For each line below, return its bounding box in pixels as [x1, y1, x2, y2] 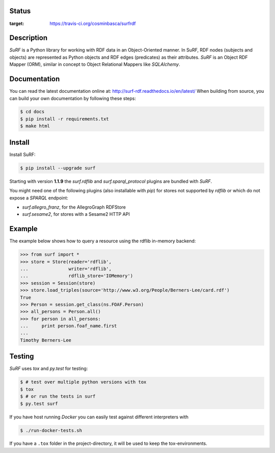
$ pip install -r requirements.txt [20, 116, 109, 122]
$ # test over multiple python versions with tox [20, 379, 147, 385]
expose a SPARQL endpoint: [9, 194, 69, 201]
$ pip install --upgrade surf [20, 165, 96, 171]
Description [9, 34, 48, 42]
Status [9, 7, 31, 15]
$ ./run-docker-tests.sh [20, 427, 82, 433]
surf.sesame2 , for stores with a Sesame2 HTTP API [22, 211, 130, 217]
